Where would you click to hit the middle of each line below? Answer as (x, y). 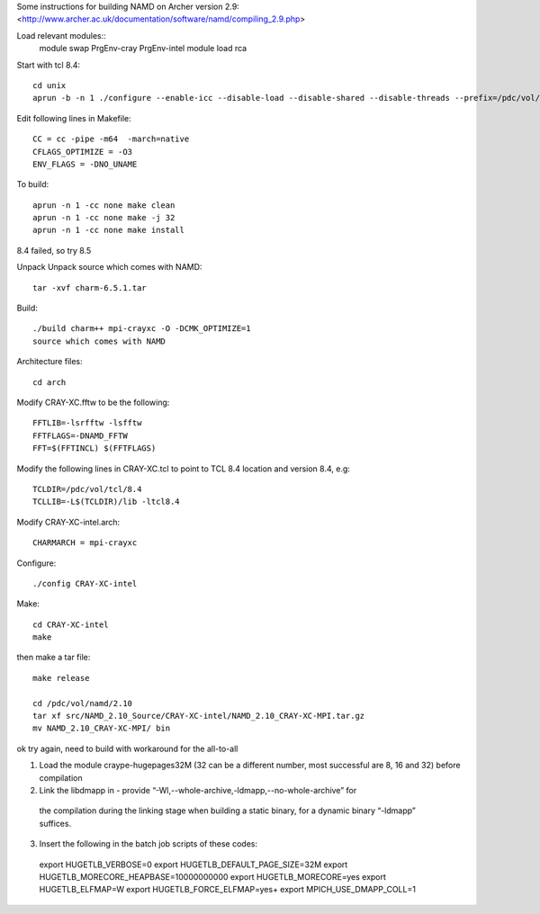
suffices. (55, 823)
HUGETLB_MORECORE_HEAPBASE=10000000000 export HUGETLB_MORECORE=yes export (213, 876)
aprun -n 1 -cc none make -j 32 (104, 218)
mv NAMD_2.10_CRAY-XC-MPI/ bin (102, 728)
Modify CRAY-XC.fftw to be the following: (93, 402)
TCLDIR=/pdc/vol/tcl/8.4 (87, 489)
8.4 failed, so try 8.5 (54, 250)
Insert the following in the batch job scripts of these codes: (148, 844)
